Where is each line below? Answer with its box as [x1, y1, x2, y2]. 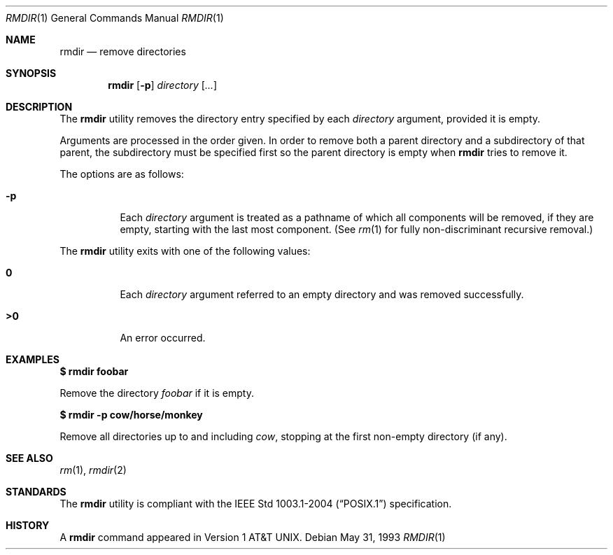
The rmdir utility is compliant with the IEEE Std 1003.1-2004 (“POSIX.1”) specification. [59, 498, 452, 510]
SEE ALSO [6, 452, 53, 464]
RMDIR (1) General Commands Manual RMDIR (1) [6, 12, 224, 24]
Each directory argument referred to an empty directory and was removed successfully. [120, 288, 524, 300]
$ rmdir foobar [59, 365, 129, 377]
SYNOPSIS [6, 67, 57, 79]
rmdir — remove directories [59, 45, 186, 57]
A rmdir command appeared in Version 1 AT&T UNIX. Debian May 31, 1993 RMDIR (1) [59, 531, 446, 543]
